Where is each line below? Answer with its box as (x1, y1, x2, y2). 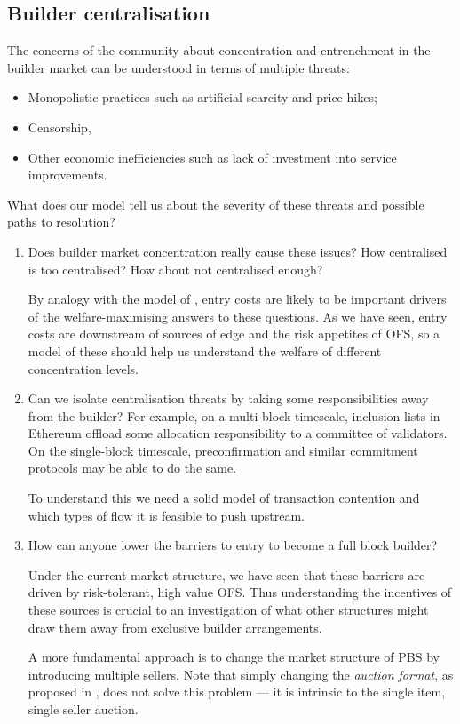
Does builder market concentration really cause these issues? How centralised (28, 242, 448, 260)
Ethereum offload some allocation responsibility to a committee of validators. (28, 424, 448, 442)
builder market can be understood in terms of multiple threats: (7, 58, 350, 76)
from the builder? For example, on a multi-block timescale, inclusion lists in (28, 406, 440, 425)
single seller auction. (28, 700, 139, 719)
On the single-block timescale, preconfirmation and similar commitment (28, 441, 418, 459)
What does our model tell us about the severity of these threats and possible (7, 195, 424, 213)
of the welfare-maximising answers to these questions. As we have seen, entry (28, 306, 448, 325)
